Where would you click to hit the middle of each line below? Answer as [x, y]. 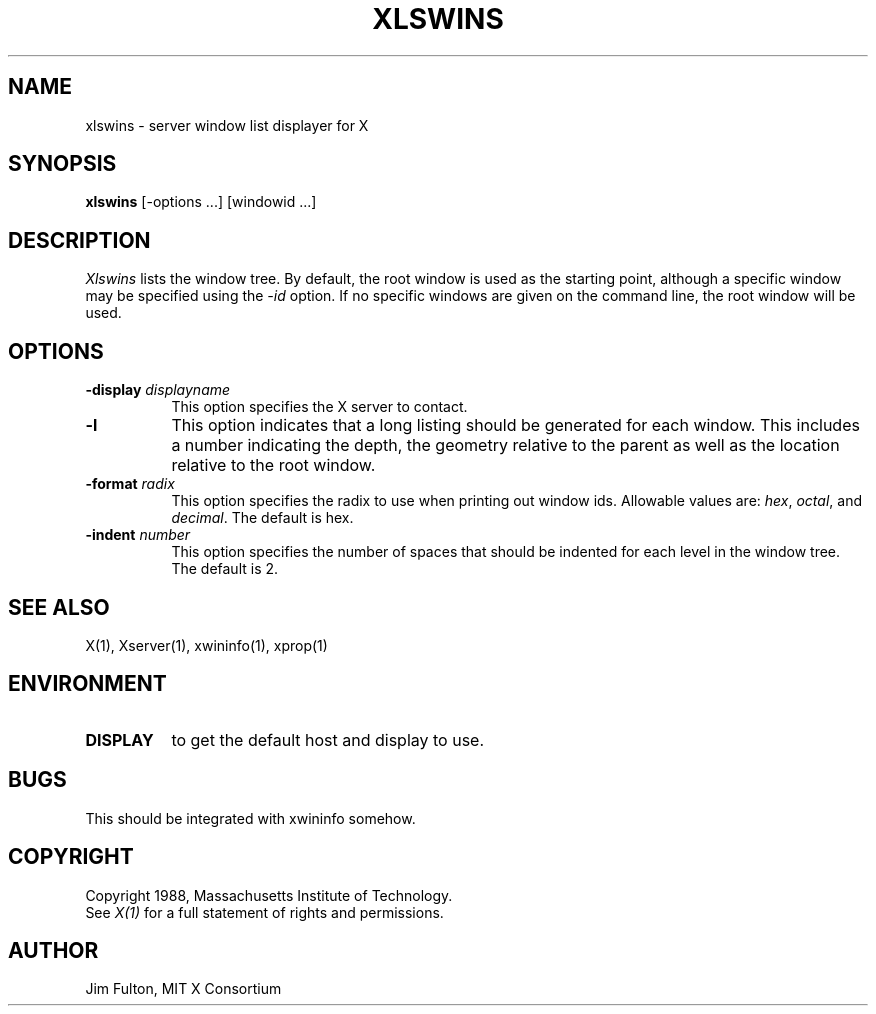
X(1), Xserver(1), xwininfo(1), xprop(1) [206, 645]
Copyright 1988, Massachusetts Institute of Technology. [269, 895]
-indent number [138, 535]
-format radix [130, 484]
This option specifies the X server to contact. [319, 407]
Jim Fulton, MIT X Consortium [183, 989]
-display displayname [158, 390]
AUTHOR [53, 950]
